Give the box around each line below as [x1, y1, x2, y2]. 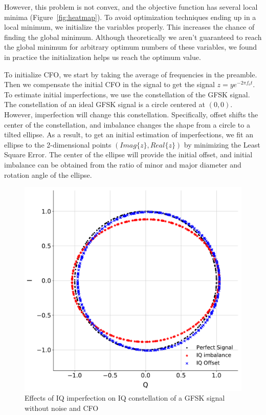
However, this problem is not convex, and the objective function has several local [4, 2, 258, 12]
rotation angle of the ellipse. [4, 169, 92, 180]
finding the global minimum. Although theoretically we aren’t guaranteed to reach [4, 31, 262, 42]
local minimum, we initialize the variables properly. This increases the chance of [4, 22, 255, 32]
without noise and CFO [25, 402, 99, 413]
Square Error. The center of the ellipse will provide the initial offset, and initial [4, 149, 253, 160]
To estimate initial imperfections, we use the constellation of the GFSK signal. [4, 89, 250, 99]
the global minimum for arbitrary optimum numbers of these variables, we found [4, 42, 257, 52]
